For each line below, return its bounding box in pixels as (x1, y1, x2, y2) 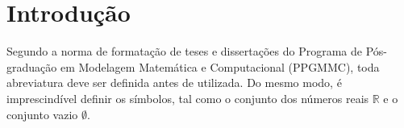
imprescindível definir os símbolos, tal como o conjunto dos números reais (6, 89, 369, 106)
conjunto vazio (6, 105, 78, 122)
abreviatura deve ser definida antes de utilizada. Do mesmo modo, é (6, 74, 342, 91)
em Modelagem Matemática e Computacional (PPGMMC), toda (60, 58, 380, 75)
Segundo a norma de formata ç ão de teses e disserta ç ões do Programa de (6, 43, 362, 60)
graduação (6, 58, 57, 75)
